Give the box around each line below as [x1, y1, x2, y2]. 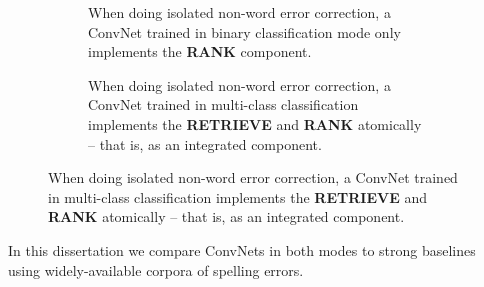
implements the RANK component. [88, 41, 312, 62]
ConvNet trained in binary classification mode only [88, 21, 401, 42]
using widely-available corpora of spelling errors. [8, 259, 304, 280]
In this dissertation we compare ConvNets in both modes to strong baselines [8, 239, 476, 260]
